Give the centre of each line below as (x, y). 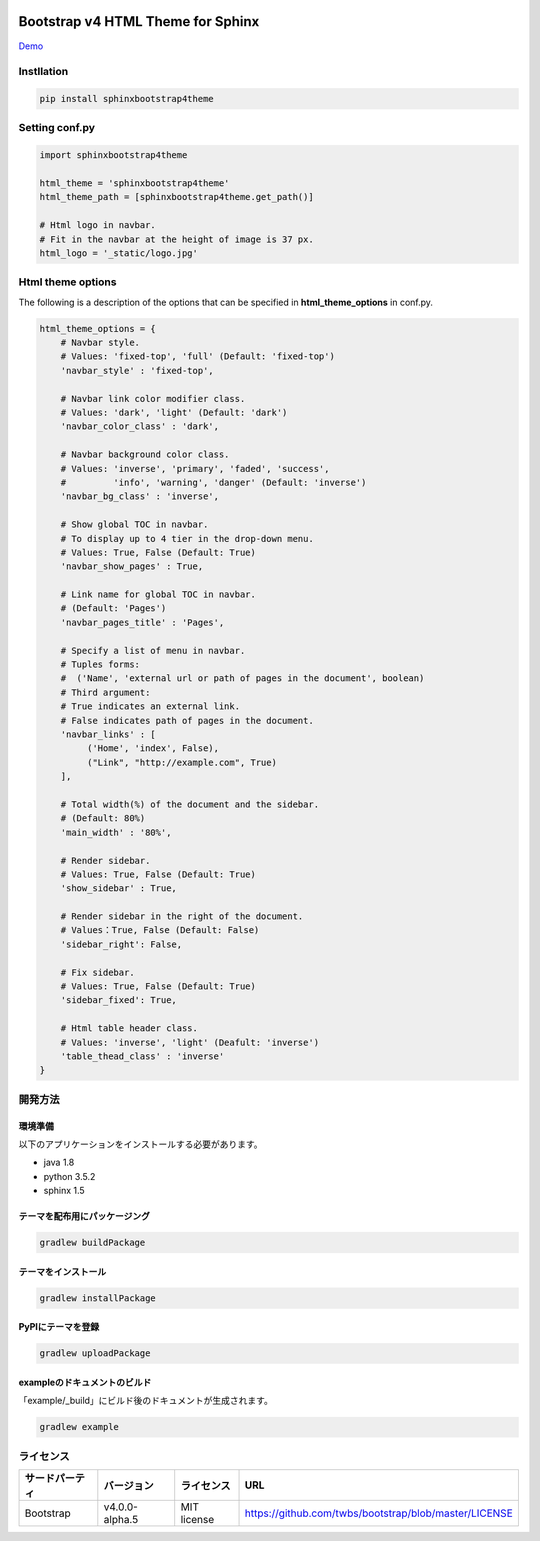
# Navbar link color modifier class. (153, 398)
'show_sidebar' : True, (118, 888)
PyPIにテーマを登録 (59, 1327)
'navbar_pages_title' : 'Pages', (142, 622)
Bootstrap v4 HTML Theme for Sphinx (139, 21)
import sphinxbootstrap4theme (113, 155)
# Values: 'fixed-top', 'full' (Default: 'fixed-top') (197, 356)
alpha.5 (121, 1519)
